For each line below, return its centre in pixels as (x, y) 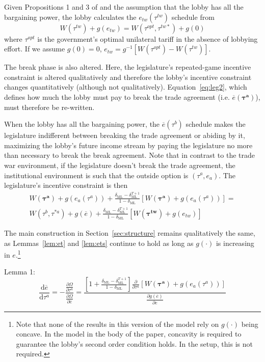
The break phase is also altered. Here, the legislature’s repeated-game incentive (128, 67)
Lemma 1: (20, 272)
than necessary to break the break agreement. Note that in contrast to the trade (129, 155)
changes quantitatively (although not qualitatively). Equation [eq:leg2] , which (126, 87)
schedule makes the (216, 124)
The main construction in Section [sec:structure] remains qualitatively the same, (130, 233)
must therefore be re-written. (49, 107)
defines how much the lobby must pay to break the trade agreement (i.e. (117, 96)
